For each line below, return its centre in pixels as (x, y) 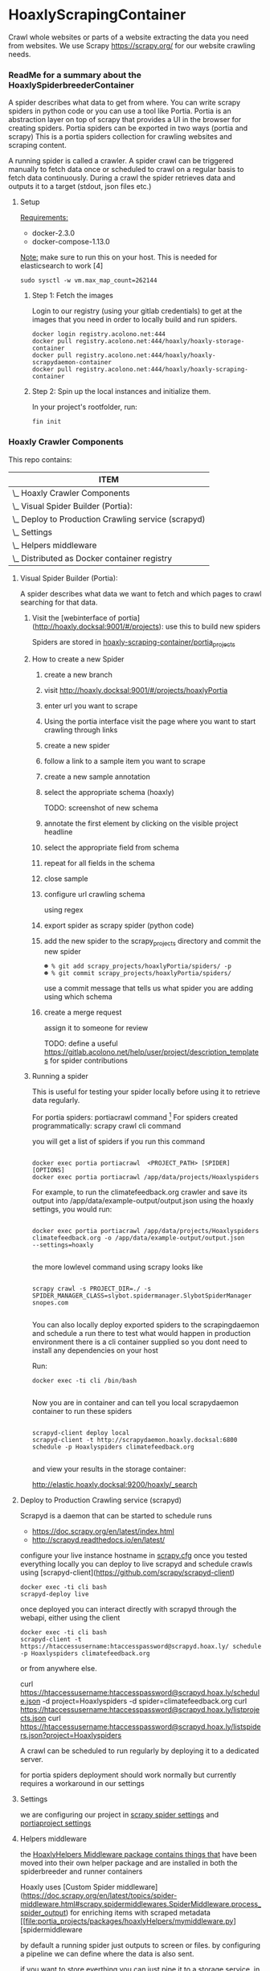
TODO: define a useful (81, 1043)
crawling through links (81, 730)
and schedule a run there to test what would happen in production (141, 1333)
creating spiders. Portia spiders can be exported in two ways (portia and (128, 128)
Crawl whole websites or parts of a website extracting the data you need (129, 37)
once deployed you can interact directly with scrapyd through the (128, 1608)
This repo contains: (40, 459)
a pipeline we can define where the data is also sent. (107, 1953)
